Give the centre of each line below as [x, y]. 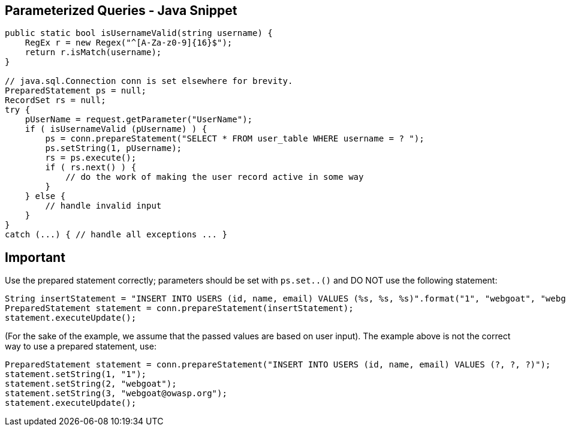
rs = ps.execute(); [91, 158]
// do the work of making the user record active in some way [215, 177]
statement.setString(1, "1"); [76, 374]
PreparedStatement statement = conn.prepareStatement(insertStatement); [179, 308]
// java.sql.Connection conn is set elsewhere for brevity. [149, 81]
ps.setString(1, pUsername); [114, 148]
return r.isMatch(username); [93, 52]
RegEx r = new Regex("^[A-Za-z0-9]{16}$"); [129, 43]
